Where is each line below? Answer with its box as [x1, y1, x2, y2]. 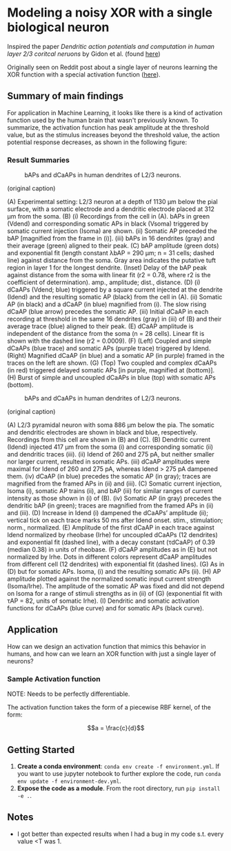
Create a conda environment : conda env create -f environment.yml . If [17, 762, 220, 770]
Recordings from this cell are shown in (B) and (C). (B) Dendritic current [7, 436, 211, 444]
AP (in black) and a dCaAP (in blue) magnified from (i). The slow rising [7, 300, 207, 308]
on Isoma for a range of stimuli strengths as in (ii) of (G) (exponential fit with [7, 590, 223, 598]
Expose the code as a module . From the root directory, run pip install [17, 784, 221, 792]
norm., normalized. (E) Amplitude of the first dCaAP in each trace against [7, 523, 215, 532]
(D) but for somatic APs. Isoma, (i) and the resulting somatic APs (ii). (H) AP [7, 568, 221, 576]
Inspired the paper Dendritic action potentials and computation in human [7, 42, 215, 50]
